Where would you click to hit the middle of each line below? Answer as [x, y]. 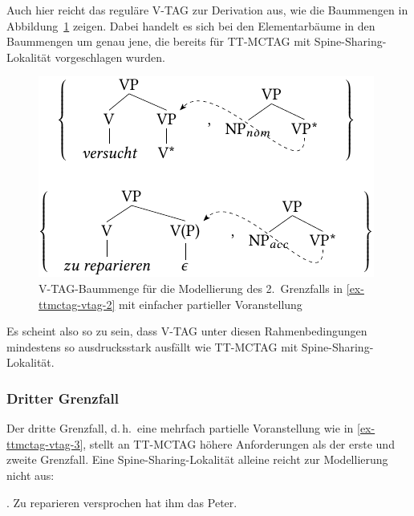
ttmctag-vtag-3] [45, 443]
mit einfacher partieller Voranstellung [210, 304]
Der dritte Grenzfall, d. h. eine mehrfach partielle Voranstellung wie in [180, 428]
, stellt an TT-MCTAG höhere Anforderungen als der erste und [239, 443]
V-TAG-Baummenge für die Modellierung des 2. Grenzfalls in [191, 288]
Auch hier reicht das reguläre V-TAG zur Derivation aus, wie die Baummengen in [207, 10]
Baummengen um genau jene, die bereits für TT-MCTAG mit [159, 41]
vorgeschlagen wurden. [110, 57]
